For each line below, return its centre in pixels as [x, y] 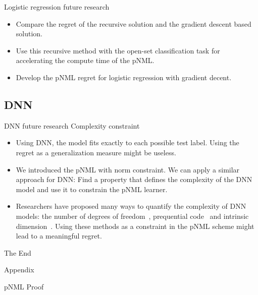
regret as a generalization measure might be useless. [96, 152]
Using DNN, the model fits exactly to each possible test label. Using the [127, 142]
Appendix [19, 270]
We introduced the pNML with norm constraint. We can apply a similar [128, 169]
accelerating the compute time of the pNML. [85, 60]
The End [18, 252]
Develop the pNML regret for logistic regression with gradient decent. [124, 77]
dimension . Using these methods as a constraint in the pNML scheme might [135, 226]
